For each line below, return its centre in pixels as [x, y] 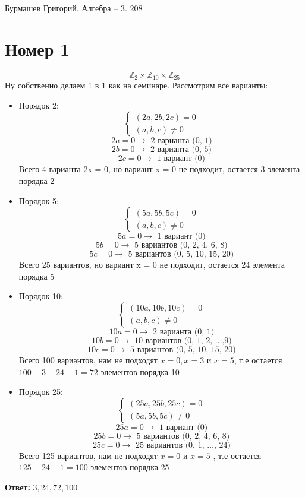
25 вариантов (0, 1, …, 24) [183, 445]
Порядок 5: [39, 200]
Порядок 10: [41, 296]
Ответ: [18, 487]
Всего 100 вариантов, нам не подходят [88, 360]
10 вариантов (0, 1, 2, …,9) [183, 341]
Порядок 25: [41, 392]
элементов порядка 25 [130, 467]
